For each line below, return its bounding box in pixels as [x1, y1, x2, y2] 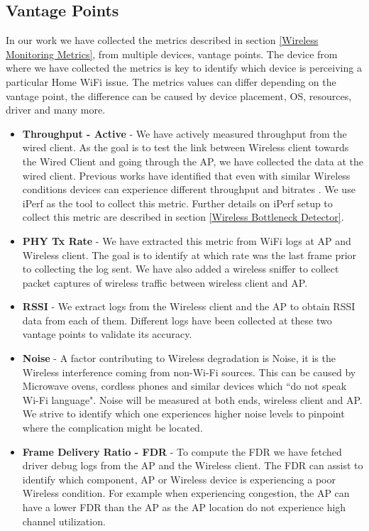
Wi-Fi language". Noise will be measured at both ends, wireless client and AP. [22, 392, 363, 407]
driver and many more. [6, 102, 106, 117]
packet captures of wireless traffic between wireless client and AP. [22, 275, 308, 290]
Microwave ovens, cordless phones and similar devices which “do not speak [22, 378, 347, 393]
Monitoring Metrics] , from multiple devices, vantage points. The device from [6, 46, 338, 61]
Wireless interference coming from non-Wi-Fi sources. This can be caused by [22, 364, 356, 379]
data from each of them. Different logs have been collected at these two [22, 312, 332, 327]
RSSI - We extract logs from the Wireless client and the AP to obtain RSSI [22, 299, 356, 314]
